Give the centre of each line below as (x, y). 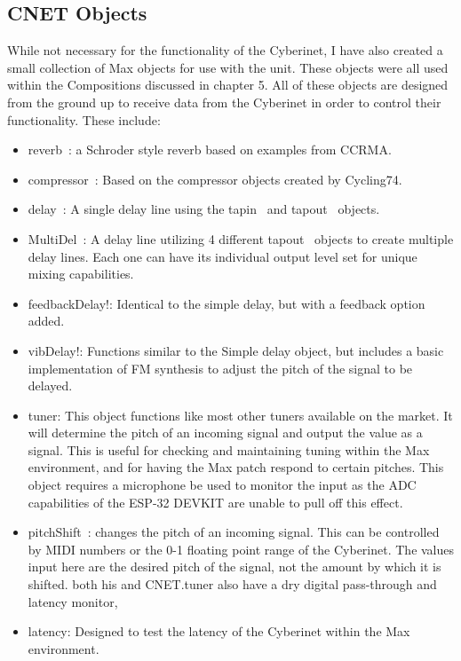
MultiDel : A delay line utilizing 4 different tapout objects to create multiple (241, 238)
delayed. (50, 386)
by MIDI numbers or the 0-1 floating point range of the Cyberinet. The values (241, 549)
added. (46, 321)
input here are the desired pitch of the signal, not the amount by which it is (234, 567)
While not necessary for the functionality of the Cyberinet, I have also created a (225, 50)
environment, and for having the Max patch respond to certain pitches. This (236, 467)
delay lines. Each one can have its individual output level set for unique (223, 256)
